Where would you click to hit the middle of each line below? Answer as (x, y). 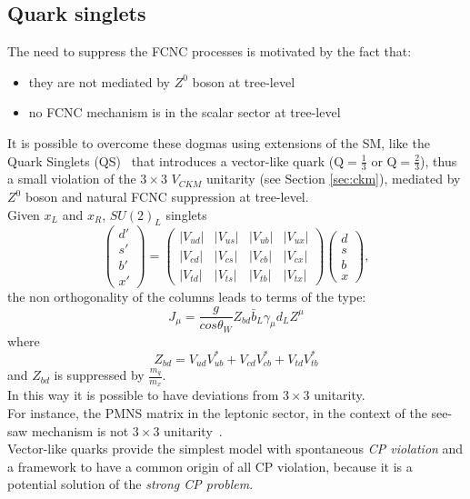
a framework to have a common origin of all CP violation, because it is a (210, 466)
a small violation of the (72, 179)
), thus (439, 160)
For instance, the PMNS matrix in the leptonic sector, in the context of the (217, 413)
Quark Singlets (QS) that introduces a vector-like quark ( (171, 160)
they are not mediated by (100, 81)
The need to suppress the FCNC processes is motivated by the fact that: (210, 51)
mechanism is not (80, 430)
